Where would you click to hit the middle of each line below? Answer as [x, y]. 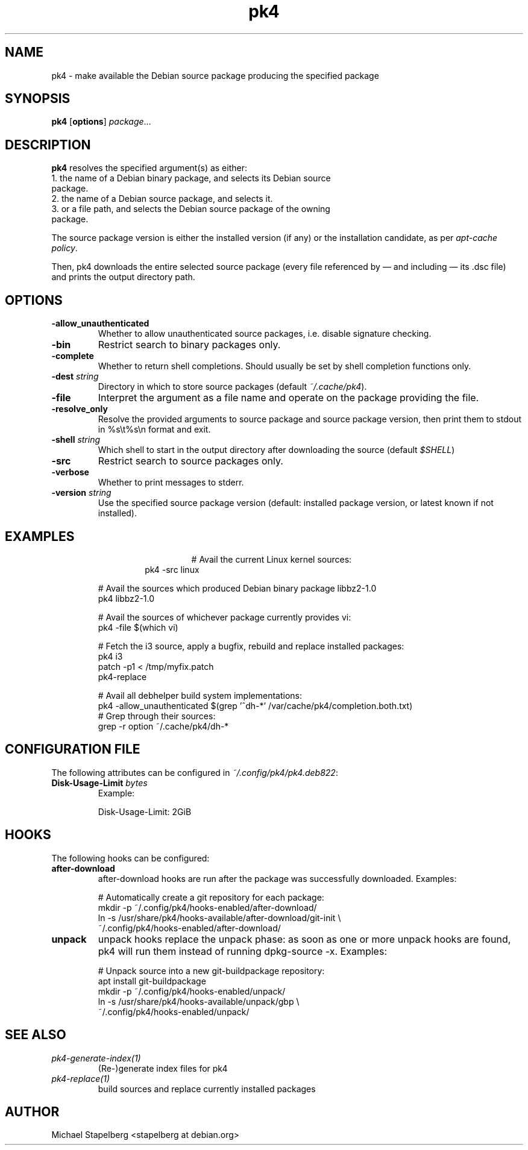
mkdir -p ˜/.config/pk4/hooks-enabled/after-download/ [207, 907]
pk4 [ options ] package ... [101, 122]
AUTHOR [32, 1111]
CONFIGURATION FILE [73, 749]
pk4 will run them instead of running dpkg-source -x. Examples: [242, 951]
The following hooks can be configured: [130, 858]
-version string [81, 493]
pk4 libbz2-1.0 [126, 598]
